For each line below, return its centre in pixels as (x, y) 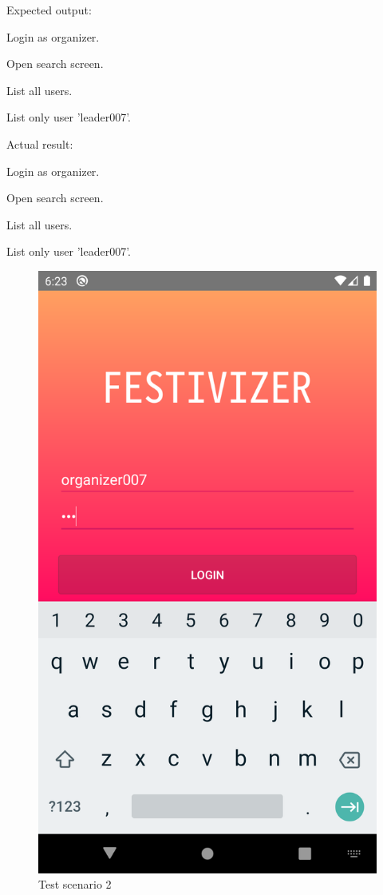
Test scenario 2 (75, 884)
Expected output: (49, 10)
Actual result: (40, 143)
